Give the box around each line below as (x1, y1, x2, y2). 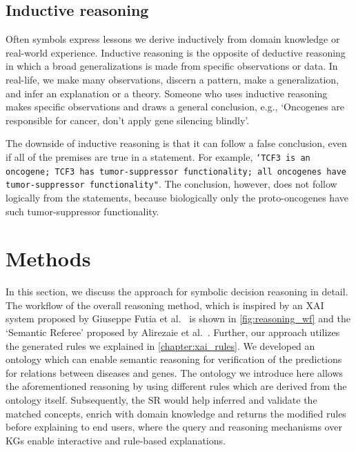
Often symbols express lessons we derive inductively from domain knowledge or (6, 32, 340, 46)
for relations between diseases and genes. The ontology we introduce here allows (6, 365, 344, 380)
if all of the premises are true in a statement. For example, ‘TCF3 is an (6, 149, 310, 164)
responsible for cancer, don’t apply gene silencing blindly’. (6, 112, 250, 127)
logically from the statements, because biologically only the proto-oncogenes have (6, 190, 348, 204)
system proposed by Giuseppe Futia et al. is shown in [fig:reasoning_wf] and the (6, 311, 350, 326)
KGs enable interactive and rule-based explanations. (6, 433, 226, 447)
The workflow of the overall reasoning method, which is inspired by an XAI (6, 297, 324, 312)
